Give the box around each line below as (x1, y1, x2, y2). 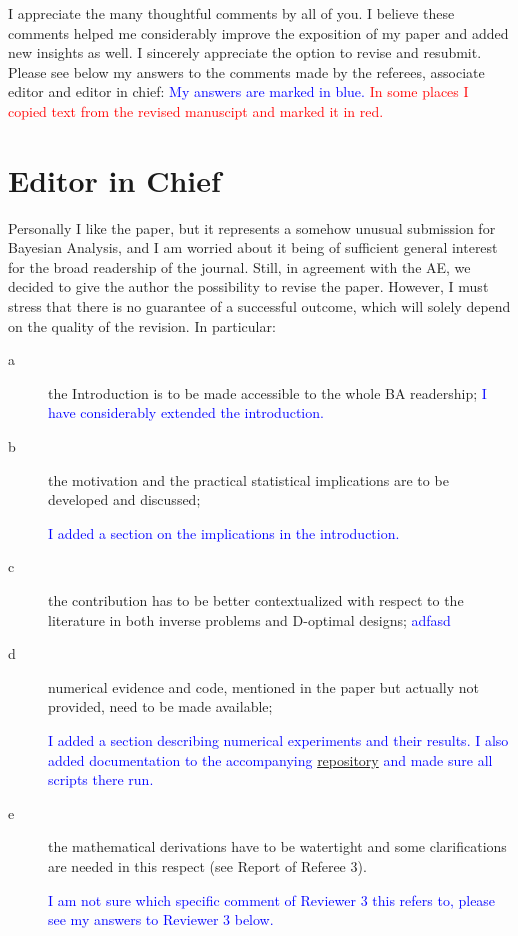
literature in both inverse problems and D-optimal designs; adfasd (48, 609, 451, 630)
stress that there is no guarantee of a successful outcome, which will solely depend (8, 296, 511, 317)
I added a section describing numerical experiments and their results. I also (48, 729, 509, 750)
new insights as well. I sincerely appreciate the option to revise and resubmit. (8, 42, 482, 63)
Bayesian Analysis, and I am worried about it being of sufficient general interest (8, 237, 498, 258)
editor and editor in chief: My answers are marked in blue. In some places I (8, 81, 469, 102)
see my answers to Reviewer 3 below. (48, 909, 274, 930)
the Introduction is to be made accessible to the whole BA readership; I (48, 382, 487, 403)
